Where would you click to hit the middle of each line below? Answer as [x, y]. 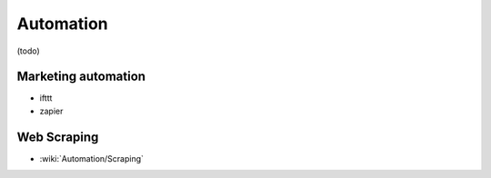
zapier [51, 111]
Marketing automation [81, 77]
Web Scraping [58, 137]
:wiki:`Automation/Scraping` [92, 158]
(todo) [28, 51]
